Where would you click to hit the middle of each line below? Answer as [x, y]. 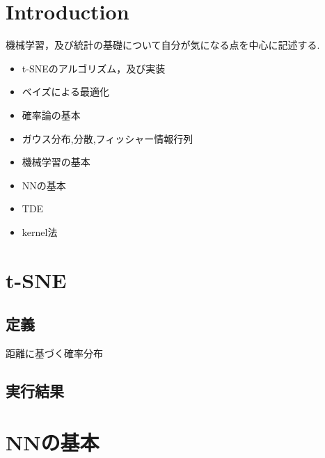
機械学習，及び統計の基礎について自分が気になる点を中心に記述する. [163, 45]
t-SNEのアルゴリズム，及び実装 [94, 68]
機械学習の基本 [56, 162]
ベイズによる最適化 [65, 92]
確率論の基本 [51, 114]
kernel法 [40, 231]
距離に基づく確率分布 [54, 353]
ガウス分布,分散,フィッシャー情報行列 [108, 138]
